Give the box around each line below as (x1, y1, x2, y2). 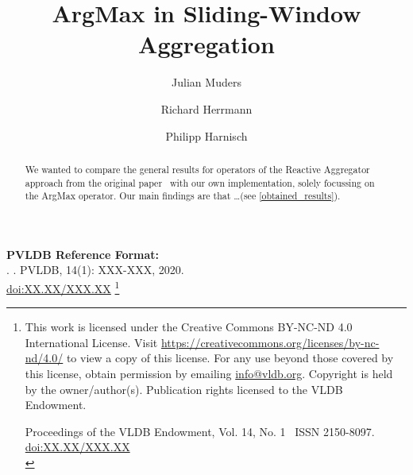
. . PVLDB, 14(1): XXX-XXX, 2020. (6, 261, 184, 278)
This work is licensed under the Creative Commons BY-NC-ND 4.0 (25, 319, 353, 335)
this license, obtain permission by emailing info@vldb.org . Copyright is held (25, 365, 393, 382)
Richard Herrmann (160, 100, 253, 117)
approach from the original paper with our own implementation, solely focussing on (25, 176, 375, 189)
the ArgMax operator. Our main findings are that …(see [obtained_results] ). (25, 189, 341, 203)
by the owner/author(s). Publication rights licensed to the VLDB (25, 380, 343, 397)
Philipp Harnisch (165, 127, 248, 144)
